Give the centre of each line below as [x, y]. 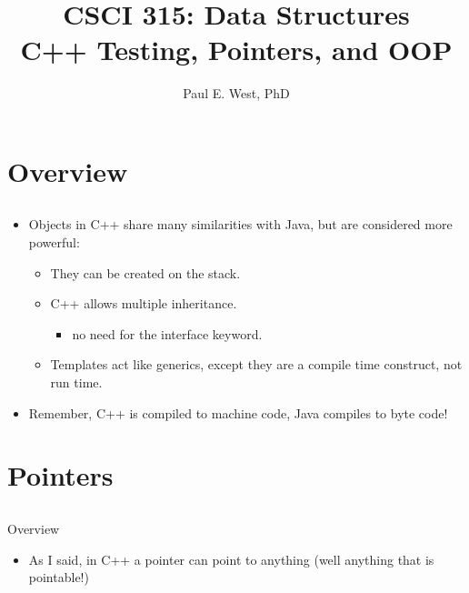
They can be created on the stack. [145, 272]
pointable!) [59, 577]
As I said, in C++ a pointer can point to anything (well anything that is [231, 559]
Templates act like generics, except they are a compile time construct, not [256, 364]
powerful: [54, 242]
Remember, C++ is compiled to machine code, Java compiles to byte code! [238, 412]
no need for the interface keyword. [167, 333]
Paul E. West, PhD [236, 93]
